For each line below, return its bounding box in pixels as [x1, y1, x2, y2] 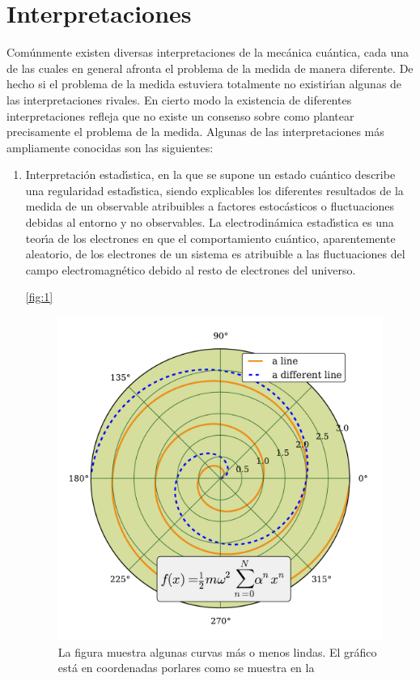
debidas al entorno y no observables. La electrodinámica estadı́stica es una [25, 214, 394, 231]
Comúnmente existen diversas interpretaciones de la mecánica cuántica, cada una [6, 44, 409, 61]
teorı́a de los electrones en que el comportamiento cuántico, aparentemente [25, 229, 396, 246]
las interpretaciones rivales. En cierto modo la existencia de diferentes [6, 91, 352, 108]
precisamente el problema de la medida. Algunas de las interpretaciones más [6, 123, 384, 140]
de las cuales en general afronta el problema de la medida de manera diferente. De [6, 59, 414, 76]
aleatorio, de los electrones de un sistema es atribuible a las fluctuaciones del [25, 245, 405, 262]
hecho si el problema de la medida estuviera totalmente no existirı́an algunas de [6, 75, 402, 92]
